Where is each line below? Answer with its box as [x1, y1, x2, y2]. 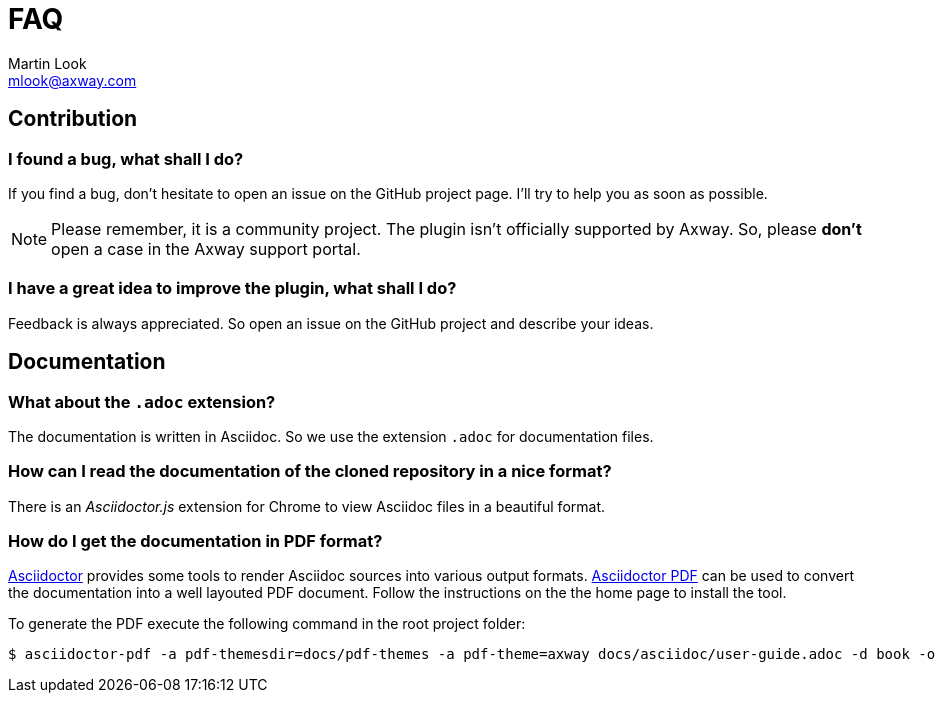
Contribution [8, 106, 138, 132]
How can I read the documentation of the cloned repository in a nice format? [8, 461, 612, 482]
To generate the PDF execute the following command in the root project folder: [8, 615, 526, 633]
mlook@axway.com [8, 71, 137, 89]
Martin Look [8, 54, 87, 72]
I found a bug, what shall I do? [8, 148, 244, 169]
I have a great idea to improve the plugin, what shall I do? [8, 278, 457, 299]
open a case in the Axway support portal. [51, 238, 361, 259]
